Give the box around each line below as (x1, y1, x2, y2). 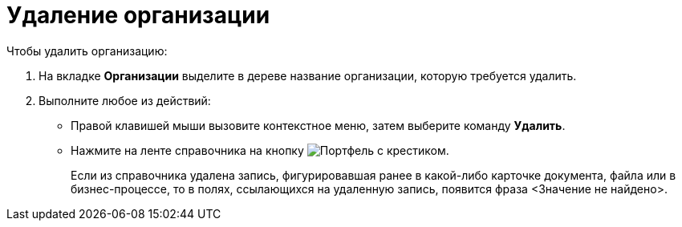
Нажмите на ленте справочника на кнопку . (71, 143, 449, 157)
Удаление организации (6, 2, 270, 29)
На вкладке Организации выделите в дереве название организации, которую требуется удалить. (39, 68, 577, 83)
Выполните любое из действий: (39, 93, 211, 107)
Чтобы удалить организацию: (6, 43, 168, 58)
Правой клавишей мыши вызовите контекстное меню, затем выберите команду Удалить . (71, 118, 566, 132)
